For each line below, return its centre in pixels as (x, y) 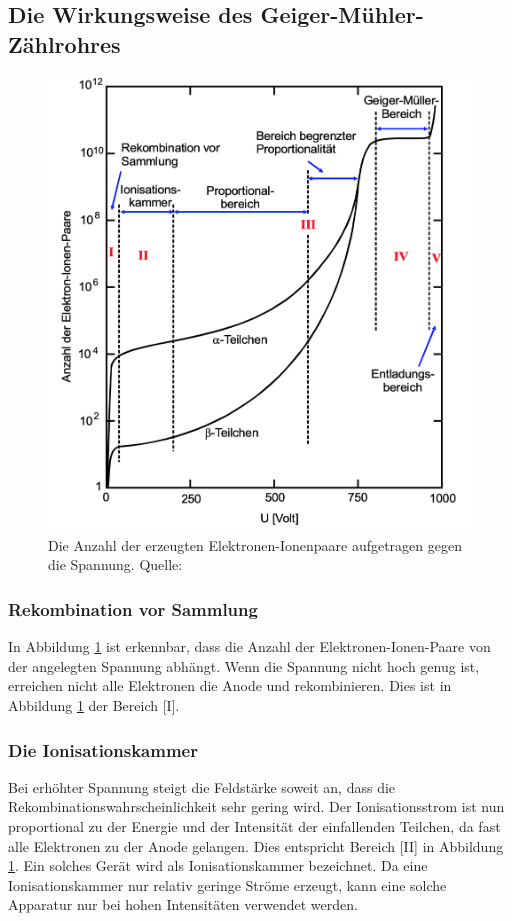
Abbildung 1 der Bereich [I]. (94, 705)
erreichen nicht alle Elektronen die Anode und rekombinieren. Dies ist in (230, 685)
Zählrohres (64, 43)
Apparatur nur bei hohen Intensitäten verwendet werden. (183, 904)
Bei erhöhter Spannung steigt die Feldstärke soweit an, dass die (202, 786)
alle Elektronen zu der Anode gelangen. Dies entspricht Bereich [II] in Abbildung (256, 845)
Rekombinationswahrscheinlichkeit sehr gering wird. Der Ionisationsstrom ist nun (256, 806)
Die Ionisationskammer (103, 749)
